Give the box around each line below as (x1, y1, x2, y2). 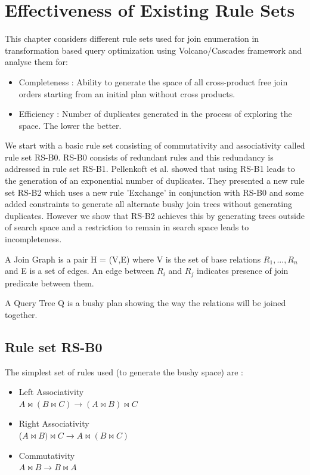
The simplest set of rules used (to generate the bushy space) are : (5, 365, 243, 378)
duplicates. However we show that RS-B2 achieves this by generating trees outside (5, 209, 305, 221)
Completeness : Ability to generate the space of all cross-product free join (18, 75, 288, 88)
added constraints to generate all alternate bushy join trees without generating (5, 198, 292, 210)
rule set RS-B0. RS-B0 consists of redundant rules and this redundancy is (5, 150, 274, 163)
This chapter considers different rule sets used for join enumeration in (5, 32, 259, 45)
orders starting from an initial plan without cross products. (18, 87, 235, 100)
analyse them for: (5, 55, 68, 68)
